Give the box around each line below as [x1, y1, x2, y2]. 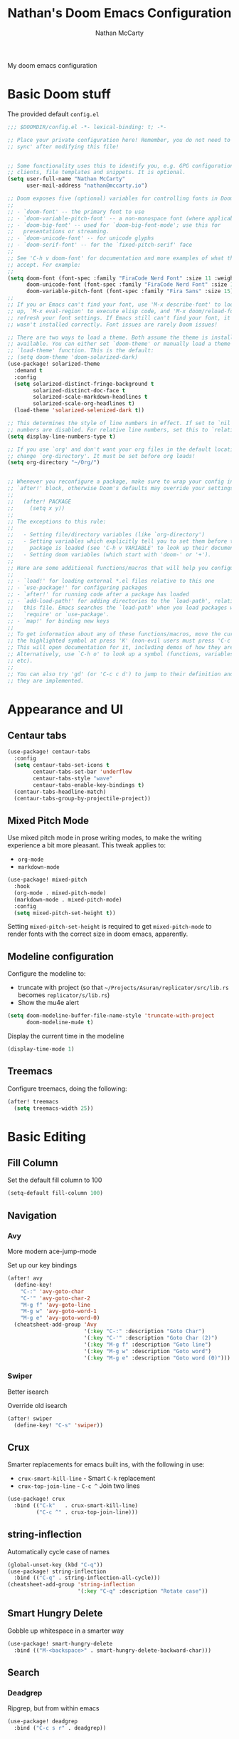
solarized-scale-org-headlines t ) [33, 400, 135, 407]
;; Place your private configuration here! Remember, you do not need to [7, 136, 231, 143]
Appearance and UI [7, 701, 124, 718]
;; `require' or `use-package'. [7, 611, 110, 618]
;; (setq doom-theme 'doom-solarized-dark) [7, 354, 139, 361]
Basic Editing [7, 1128, 87, 1145]
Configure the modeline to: [7, 969, 86, 978]
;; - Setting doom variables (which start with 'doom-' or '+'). [7, 551, 212, 558]
